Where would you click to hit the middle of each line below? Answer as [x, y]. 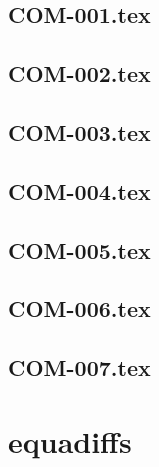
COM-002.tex [79, 73]
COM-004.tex [79, 190]
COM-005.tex [79, 249]
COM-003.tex [79, 131]
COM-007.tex [79, 367]
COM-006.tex [79, 308]
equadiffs [70, 440]
